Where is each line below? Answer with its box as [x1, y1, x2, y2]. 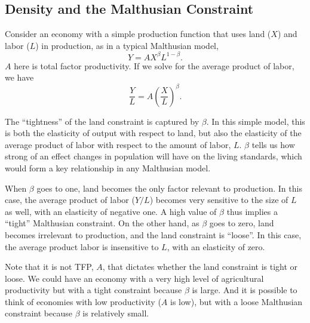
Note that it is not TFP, [5, 260, 94, 273]
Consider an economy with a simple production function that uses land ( [5, 27, 271, 40]
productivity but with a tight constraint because [5, 284, 182, 296]
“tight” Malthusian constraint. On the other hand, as [5, 217, 199, 229]
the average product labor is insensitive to [5, 240, 159, 253]
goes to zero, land [209, 217, 274, 229]
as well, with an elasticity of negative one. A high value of [5, 205, 217, 217]
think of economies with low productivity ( [5, 295, 161, 307]
